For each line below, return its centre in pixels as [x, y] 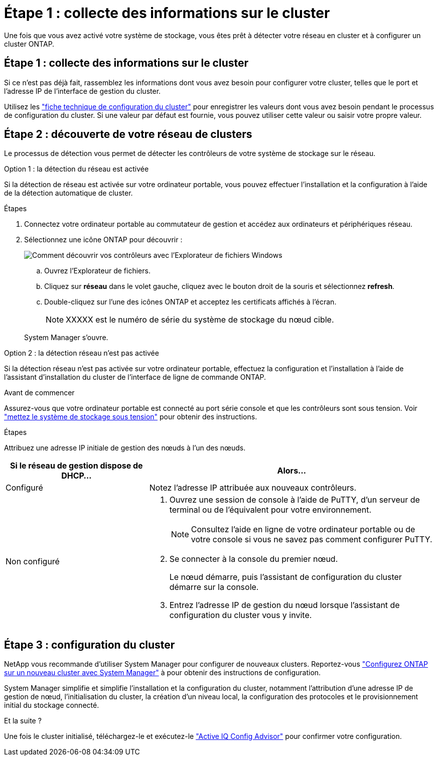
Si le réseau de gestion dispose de [77, 466]
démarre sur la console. [214, 587]
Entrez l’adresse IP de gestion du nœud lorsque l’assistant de [284, 605]
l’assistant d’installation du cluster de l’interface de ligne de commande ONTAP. [135, 377]
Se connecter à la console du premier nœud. [254, 559]
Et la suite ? [23, 721]
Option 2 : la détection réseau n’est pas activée [82, 353]
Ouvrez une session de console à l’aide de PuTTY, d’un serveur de [295, 500]
